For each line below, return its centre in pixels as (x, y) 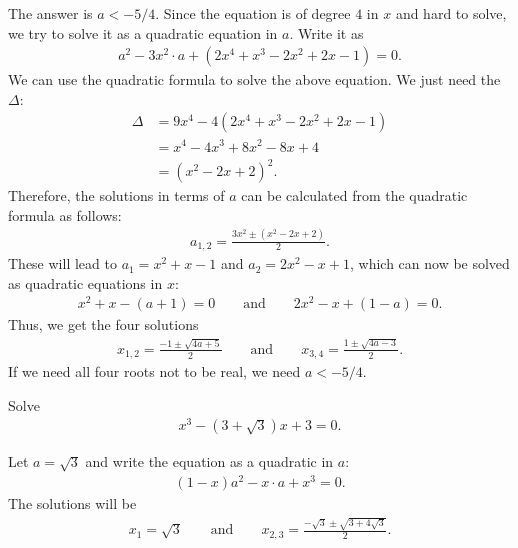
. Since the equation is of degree (253, 13)
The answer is (50, 13)
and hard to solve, (451, 13)
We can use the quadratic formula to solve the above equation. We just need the (254, 79)
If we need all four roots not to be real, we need (154, 371)
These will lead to (62, 263)
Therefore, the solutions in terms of (116, 195)
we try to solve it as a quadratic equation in (143, 32)
